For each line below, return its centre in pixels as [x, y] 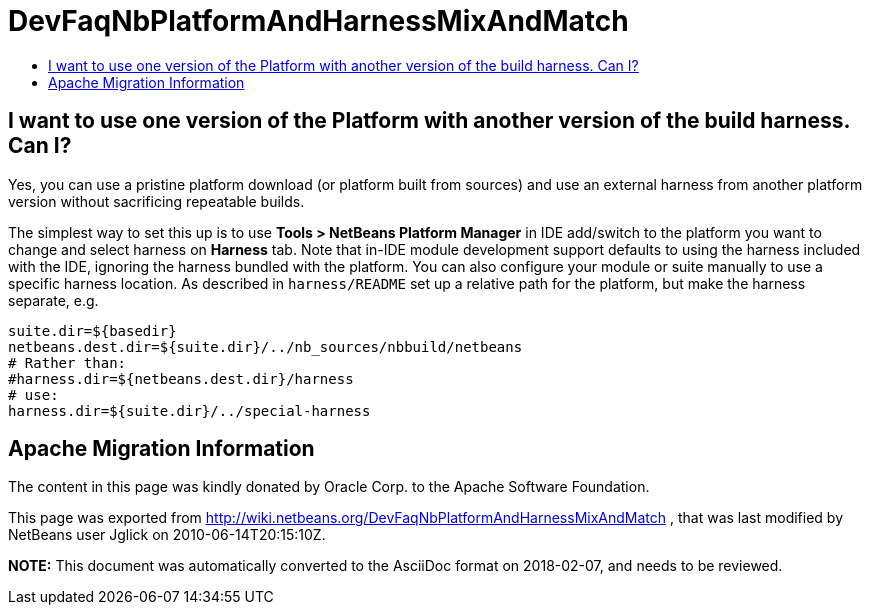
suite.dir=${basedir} [92, 330]
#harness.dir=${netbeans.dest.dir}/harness [181, 378]
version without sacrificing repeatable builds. [156, 201]
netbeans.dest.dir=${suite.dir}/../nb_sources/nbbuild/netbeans [265, 346]
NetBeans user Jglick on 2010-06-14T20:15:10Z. [167, 535]
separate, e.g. [53, 300]
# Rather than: [67, 362]
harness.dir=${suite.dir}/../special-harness [189, 410]
